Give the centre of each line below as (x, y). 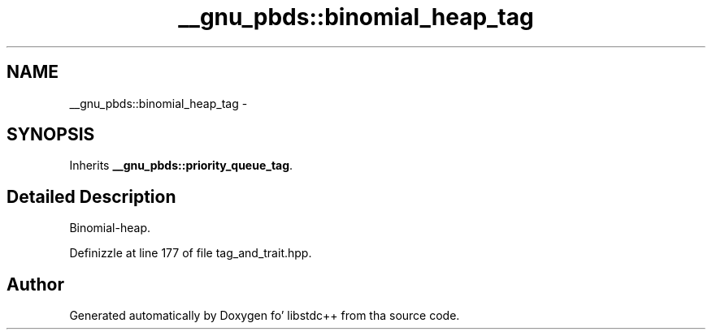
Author (35, 284)
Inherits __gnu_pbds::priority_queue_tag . (181, 166)
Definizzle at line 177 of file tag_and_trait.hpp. (191, 253)
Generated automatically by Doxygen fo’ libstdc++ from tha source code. (265, 316)
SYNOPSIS (51, 135)
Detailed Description (91, 196)
